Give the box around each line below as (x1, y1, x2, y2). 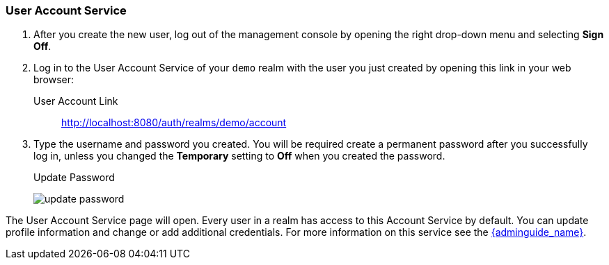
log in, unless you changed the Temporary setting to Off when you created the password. (33, 150, 445, 162)
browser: (33, 74, 74, 86)
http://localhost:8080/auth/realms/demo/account (61, 117, 287, 129)
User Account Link (33, 95, 118, 108)
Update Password (33, 171, 115, 184)
